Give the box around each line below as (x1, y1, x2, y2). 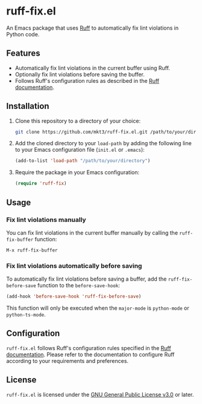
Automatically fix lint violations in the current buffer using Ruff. (14, 64, 171, 71)
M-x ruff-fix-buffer (6, 247, 58, 253)
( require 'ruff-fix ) (14, 180, 67, 187)
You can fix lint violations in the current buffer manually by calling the (6, 229, 178, 236)
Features (6, 48, 40, 59)
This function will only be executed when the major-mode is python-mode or (6, 304, 189, 311)
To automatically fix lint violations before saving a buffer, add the (6, 275, 167, 282)
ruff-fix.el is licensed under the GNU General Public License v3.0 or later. (6, 391, 194, 398)
